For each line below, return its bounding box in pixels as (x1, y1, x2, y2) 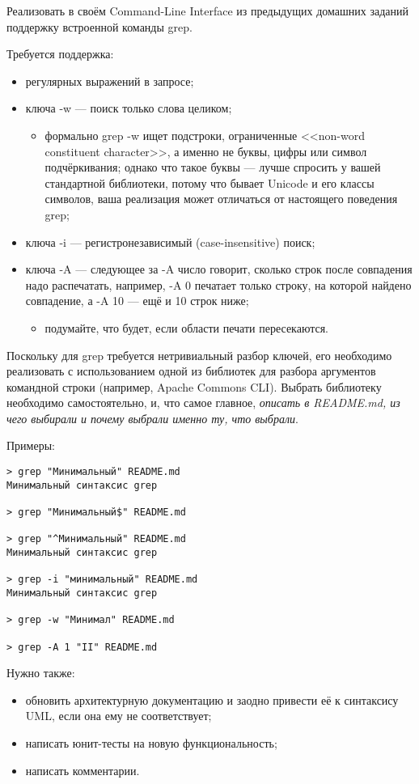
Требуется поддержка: (6, 45, 114, 62)
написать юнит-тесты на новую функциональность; (25, 735, 277, 752)
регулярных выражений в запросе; (25, 72, 194, 89)
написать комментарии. (25, 761, 140, 778)
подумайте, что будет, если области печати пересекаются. (44, 319, 329, 336)
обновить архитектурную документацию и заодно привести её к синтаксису (25, 691, 399, 708)
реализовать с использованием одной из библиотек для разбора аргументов (6, 362, 376, 379)
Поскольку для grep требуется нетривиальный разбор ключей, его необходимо (6, 346, 392, 363)
